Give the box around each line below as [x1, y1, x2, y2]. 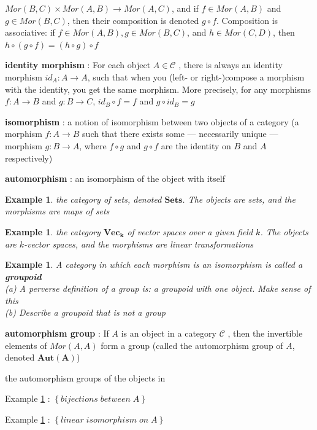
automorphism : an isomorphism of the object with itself [5, 172, 226, 185]
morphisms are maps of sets [5, 205, 110, 217]
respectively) [5, 151, 53, 164]
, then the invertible [227, 327, 303, 340]
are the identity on [161, 139, 231, 152]
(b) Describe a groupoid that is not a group [5, 306, 166, 319]
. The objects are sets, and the [182, 192, 296, 205]
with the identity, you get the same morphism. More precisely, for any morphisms [5, 82, 311, 95]
